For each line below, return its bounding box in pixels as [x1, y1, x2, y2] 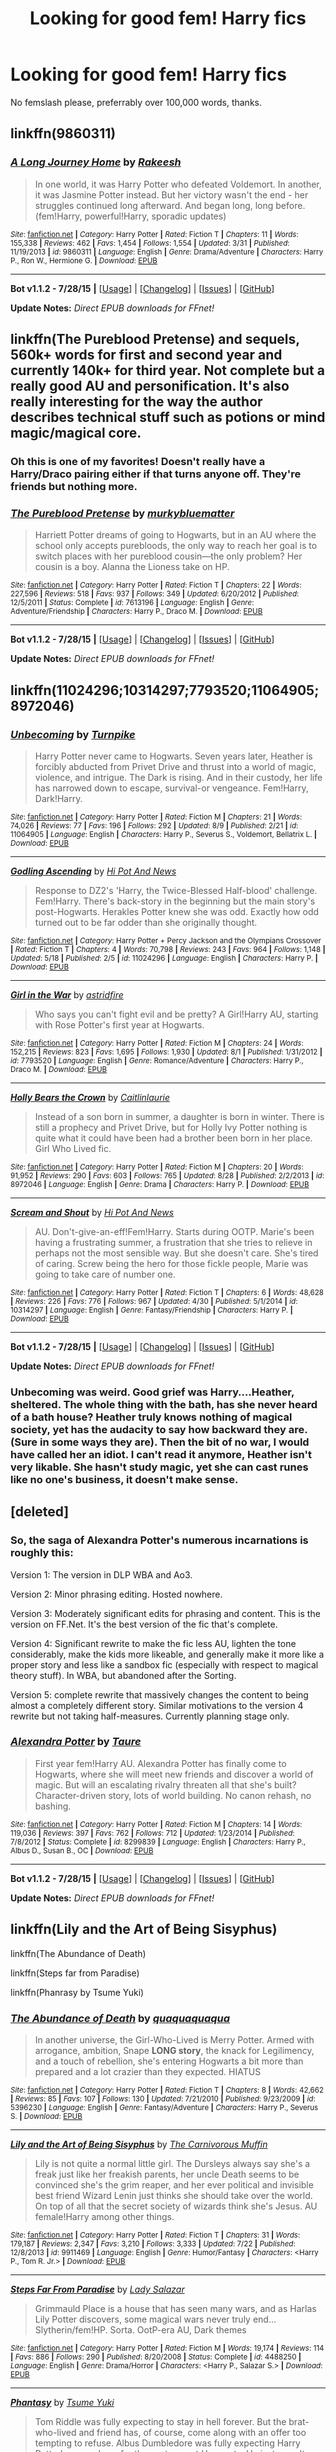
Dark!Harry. [34, 792, 83, 804]
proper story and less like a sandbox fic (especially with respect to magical [10, 1658, 319, 1671]
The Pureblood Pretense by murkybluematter [10, 506, 235, 520]
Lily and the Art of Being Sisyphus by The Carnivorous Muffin [10, 2138, 268, 2150]
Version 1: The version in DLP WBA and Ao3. [10, 1568, 193, 1581]
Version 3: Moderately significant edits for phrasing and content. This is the [10, 1607, 321, 1619]
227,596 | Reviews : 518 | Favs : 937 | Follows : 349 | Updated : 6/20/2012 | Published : [10, 589, 300, 599]
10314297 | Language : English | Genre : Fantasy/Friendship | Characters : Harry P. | [10, 1305, 293, 1315]
